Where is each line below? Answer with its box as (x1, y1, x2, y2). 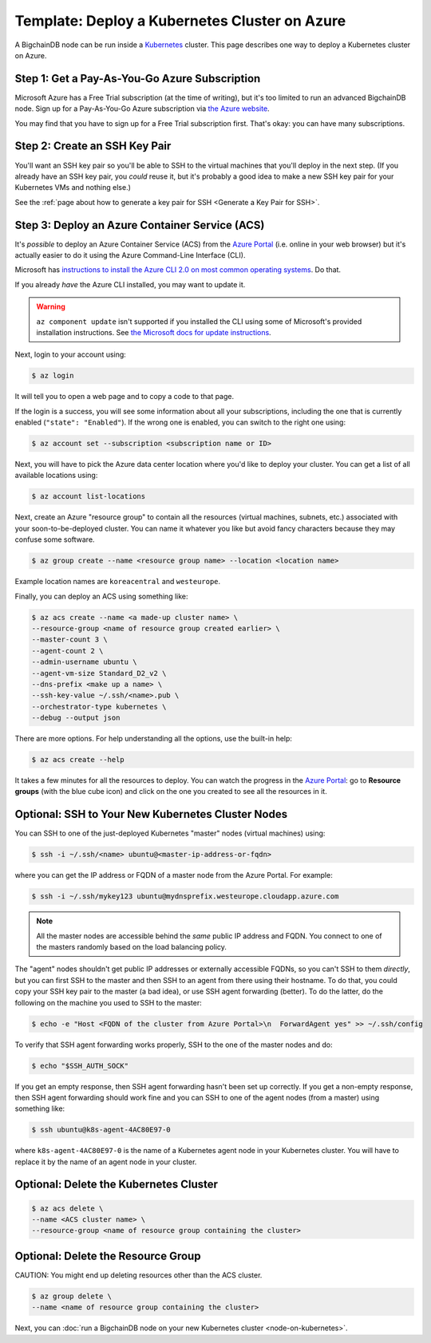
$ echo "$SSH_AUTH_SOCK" (31, 1061, 129, 1070)
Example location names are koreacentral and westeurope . (14, 577, 221, 587)
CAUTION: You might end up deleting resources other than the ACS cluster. (14, 1270, 263, 1280)
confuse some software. (14, 535, 95, 544)
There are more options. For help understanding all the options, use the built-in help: (14, 734, 293, 744)
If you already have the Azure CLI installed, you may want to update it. (14, 279, 246, 289)
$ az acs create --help (31, 755, 125, 764)
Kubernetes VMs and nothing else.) (14, 183, 132, 192)
